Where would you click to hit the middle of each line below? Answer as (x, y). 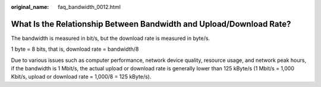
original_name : (30, 7)
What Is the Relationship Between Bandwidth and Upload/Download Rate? (151, 24)
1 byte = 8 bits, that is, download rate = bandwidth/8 (75, 49)
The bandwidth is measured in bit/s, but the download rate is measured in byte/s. (111, 38)
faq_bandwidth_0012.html (89, 7)
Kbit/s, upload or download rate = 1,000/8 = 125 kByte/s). (81, 77)
